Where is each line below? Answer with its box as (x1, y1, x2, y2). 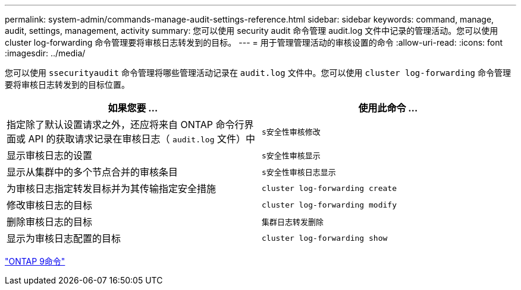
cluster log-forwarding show (262, 233, 388, 243)
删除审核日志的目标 (7, 216, 93, 228)
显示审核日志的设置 (7, 149, 93, 161)
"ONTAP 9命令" (5, 256, 65, 266)
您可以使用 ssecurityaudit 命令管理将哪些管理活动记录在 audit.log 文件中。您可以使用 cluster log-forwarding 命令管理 (5, 68, 511, 78)
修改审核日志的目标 (7, 199, 93, 211)
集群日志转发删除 (262, 217, 324, 227)
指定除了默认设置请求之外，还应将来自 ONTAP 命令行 (7, 119, 244, 130)
